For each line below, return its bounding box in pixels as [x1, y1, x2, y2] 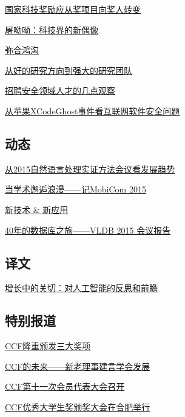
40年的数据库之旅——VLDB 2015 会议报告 [5, 223, 171, 236]
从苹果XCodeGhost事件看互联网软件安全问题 [5, 104, 180, 117]
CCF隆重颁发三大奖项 [5, 340, 91, 352]
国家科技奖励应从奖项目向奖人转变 [5, 3, 141, 15]
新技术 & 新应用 [5, 203, 69, 215]
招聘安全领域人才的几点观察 [5, 84, 115, 97]
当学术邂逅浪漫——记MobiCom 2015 [5, 183, 146, 195]
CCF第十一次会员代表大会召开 [5, 380, 125, 393]
